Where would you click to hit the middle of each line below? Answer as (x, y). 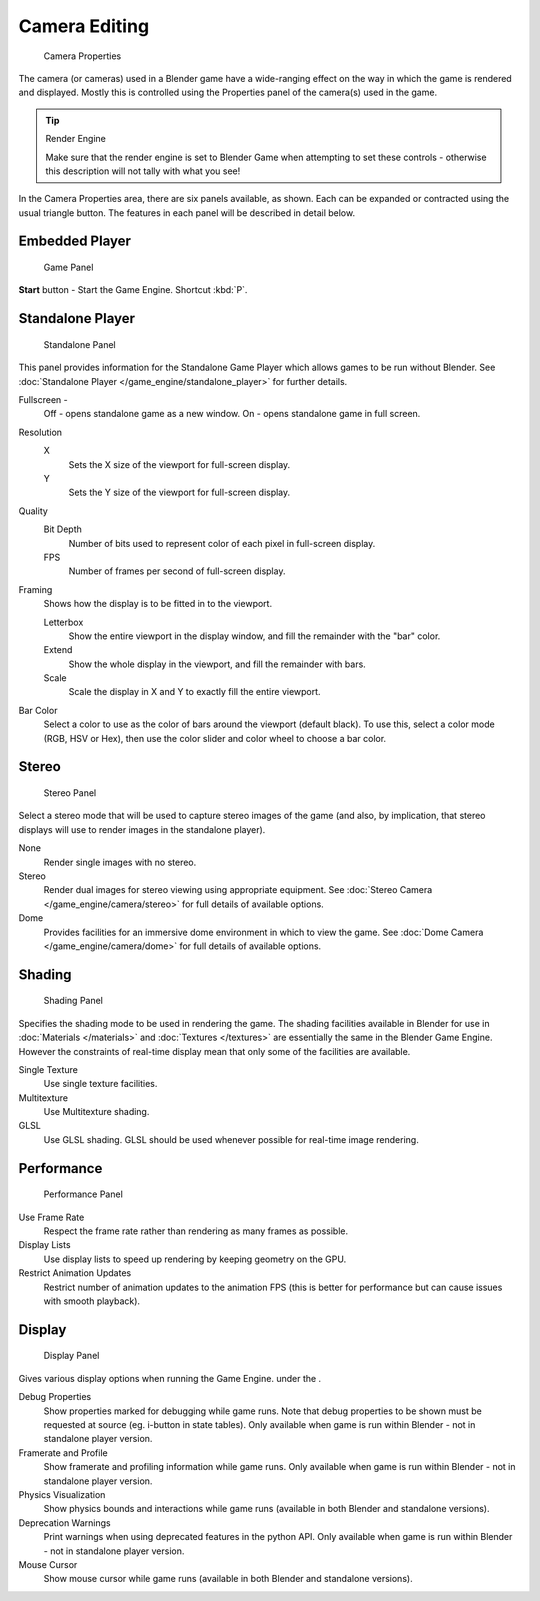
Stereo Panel (70, 793)
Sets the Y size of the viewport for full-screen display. (179, 492)
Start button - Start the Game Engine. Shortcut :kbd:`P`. (133, 290)
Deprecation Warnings (64, 1522)
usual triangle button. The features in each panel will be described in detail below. (186, 212)
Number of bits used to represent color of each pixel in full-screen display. (222, 543)
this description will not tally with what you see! (143, 171)
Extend (58, 650)
